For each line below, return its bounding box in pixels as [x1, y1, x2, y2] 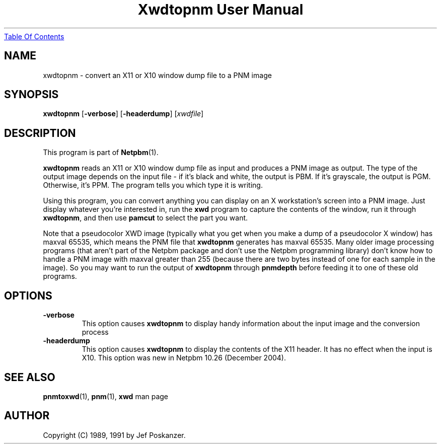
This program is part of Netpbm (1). [43, 148, 159, 157]
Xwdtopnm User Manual [137, 1, 304, 18]
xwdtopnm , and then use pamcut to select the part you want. [43, 213, 248, 222]
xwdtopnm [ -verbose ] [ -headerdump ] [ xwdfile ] [43, 109, 204, 118]
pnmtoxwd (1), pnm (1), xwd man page [43, 392, 169, 401]
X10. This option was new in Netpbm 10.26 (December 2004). [82, 353, 286, 362]
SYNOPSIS [4, 88, 59, 101]
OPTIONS [4, 289, 52, 302]
